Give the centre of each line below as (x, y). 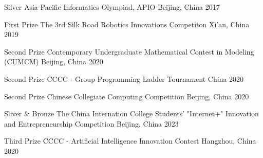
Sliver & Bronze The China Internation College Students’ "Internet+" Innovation (131, 113)
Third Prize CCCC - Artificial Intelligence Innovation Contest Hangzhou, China (130, 141)
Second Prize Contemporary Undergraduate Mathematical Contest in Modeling (129, 51)
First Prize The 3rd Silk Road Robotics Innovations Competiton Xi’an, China (127, 24)
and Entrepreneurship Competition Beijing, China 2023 (91, 123)
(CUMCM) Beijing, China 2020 (54, 62)
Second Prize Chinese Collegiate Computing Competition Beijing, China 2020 (127, 96)
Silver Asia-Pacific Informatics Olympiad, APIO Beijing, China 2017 (112, 7)
